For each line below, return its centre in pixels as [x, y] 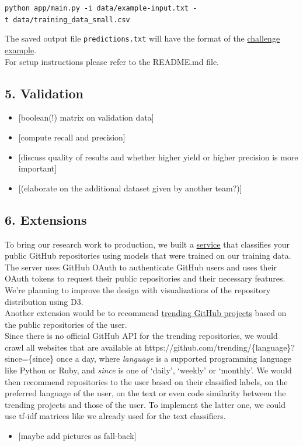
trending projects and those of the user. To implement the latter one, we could [145, 404]
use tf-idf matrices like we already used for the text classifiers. [115, 416]
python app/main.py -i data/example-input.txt [97, 8]
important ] [38, 168]
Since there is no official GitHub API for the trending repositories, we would [141, 336]
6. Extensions [46, 219]
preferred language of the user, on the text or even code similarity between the [145, 393]
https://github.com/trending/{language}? [220, 347]
